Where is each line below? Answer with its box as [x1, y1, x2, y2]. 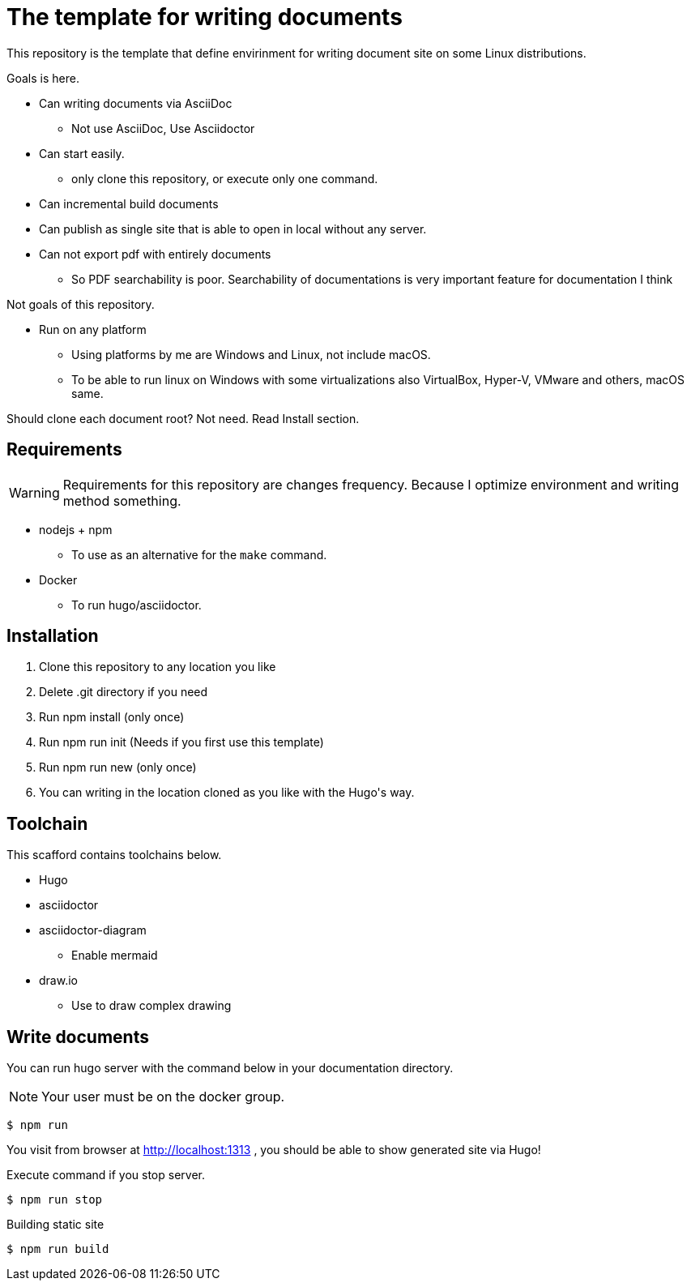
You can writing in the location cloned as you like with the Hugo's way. [39, 785, 415, 800]
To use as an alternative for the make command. [71, 547, 327, 562]
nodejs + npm [39, 522, 113, 537]
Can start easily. [39, 146, 125, 160]
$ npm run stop [6, 1193, 103, 1207]
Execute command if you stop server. [6, 1168, 205, 1182]
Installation [6, 626, 99, 647]
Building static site [6, 1217, 105, 1232]
